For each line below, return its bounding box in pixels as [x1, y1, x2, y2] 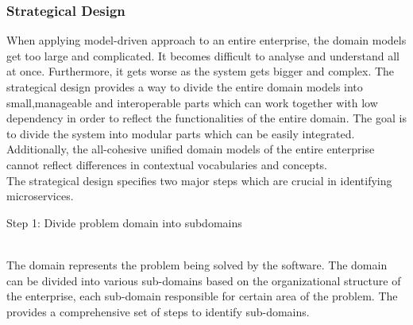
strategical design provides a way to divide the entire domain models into [6, 79, 363, 95]
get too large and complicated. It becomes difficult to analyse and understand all [6, 47, 399, 64]
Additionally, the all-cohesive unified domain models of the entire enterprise [6, 141, 375, 157]
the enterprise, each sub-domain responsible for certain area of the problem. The [6, 288, 398, 304]
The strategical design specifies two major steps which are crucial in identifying [6, 172, 392, 188]
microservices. [6, 188, 74, 204]
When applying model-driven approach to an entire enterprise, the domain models [6, 32, 407, 48]
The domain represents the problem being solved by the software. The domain [6, 256, 388, 273]
